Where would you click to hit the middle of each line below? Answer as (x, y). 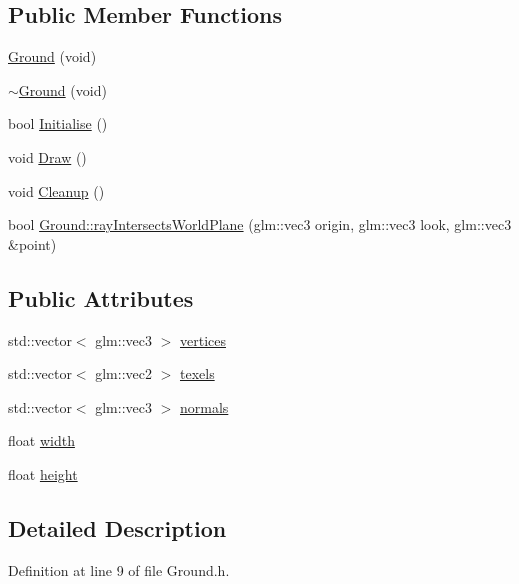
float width (41, 440)
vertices (202, 339)
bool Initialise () (58, 123)
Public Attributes (101, 297)
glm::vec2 (123, 373)
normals (204, 406)
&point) (32, 243)
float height (43, 473)
